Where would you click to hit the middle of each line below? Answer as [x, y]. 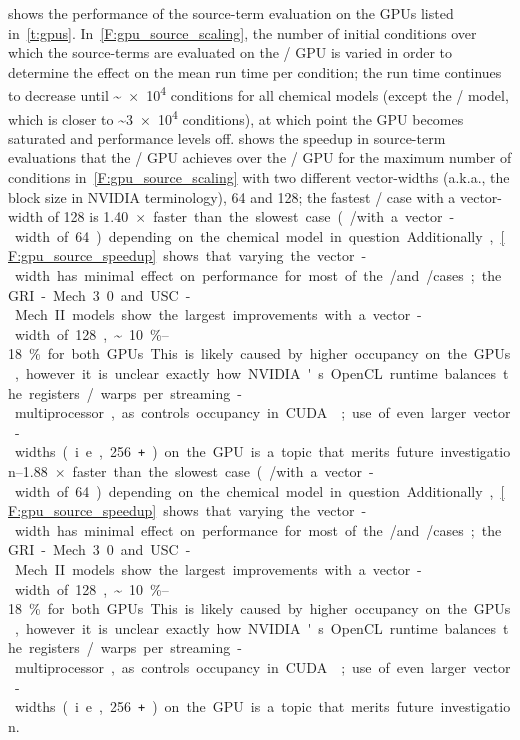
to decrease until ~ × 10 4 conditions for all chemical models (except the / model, [258, 94]
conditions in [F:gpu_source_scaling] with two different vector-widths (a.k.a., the [259, 177]
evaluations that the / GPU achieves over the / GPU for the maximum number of [260, 157]
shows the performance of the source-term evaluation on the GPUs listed [231, 13]
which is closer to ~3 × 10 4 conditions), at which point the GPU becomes [236, 117]
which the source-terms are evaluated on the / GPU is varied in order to [230, 52]
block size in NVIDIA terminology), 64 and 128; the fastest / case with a [232, 196]
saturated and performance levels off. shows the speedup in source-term [227, 137]
